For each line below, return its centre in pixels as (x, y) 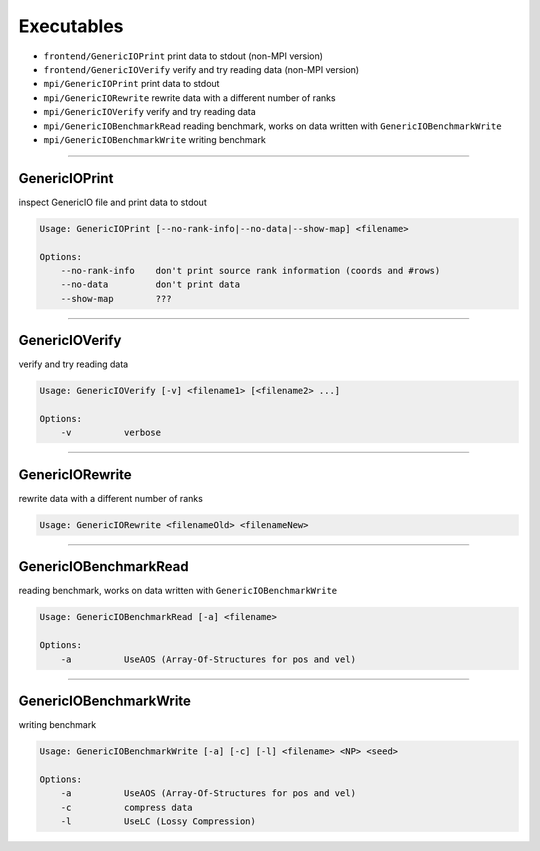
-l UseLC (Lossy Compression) (158, 821)
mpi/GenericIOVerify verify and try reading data (150, 112)
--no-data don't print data (150, 284)
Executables (71, 26)
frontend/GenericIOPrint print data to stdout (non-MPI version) (183, 56)
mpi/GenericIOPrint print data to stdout (131, 84)
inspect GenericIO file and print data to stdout (112, 202)
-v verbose (111, 433)
